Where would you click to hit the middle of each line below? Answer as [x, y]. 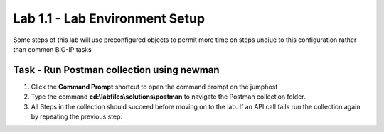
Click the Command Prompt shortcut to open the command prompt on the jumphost [154, 87]
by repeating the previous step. [77, 116]
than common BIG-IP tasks [52, 49]
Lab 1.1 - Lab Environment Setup [109, 18]
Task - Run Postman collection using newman [116, 70]
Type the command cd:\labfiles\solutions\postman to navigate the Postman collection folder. [168, 97]
